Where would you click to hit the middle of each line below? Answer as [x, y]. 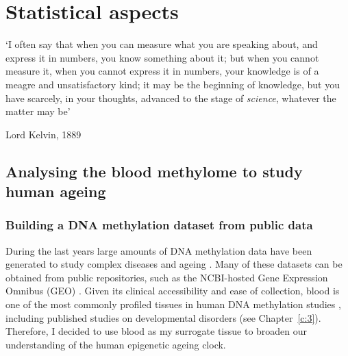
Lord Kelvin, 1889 [43, 134]
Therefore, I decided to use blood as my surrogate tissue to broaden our [157, 331]
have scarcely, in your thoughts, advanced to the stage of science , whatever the [171, 98]
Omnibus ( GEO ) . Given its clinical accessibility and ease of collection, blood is [173, 291]
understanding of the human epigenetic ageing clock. [116, 344]
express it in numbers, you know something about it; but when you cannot [162, 57]
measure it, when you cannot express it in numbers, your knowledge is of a [162, 71]
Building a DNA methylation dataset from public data [159, 225]
